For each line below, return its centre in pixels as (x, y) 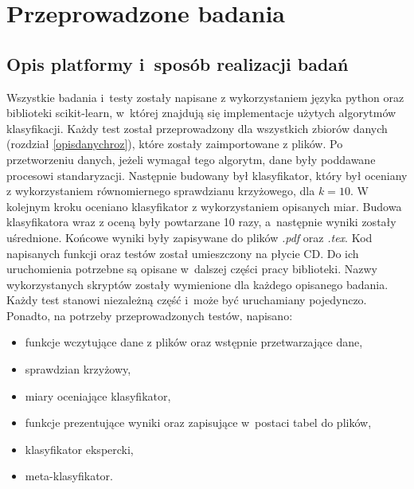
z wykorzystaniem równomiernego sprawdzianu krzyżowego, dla (161, 191)
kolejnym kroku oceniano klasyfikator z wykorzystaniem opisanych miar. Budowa (204, 206)
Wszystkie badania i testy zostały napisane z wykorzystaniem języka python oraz (205, 97)
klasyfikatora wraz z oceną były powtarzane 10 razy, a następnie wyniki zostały (201, 222)
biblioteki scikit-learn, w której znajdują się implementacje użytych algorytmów (201, 113)
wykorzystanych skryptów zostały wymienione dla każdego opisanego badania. (197, 284)
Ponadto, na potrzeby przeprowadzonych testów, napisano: (150, 315)
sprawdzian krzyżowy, (78, 369)
